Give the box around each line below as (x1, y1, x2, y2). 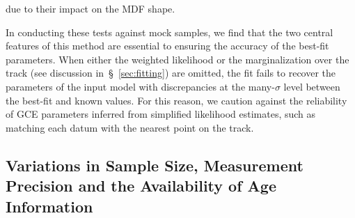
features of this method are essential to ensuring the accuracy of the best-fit (6, 38, 329, 53)
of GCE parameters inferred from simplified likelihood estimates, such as (6, 107, 316, 121)
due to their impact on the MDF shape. (6, 1, 175, 15)
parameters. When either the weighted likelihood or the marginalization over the (6, 52, 349, 66)
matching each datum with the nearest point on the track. (6, 120, 254, 134)
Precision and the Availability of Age (6, 175, 277, 196)
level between (283, 79, 340, 93)
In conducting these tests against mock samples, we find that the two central (6, 24, 333, 39)
